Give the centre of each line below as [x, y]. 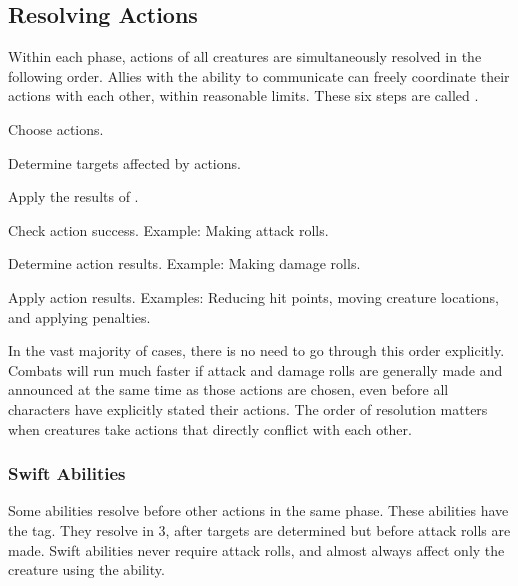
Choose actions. [56, 128]
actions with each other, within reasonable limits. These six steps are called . [243, 95]
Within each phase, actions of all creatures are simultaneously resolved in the [245, 56]
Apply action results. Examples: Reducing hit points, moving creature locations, [253, 296]
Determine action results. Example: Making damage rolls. [184, 263]
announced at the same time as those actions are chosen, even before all [228, 389]
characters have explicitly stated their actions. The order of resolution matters [248, 408]
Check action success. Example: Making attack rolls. [168, 229]
